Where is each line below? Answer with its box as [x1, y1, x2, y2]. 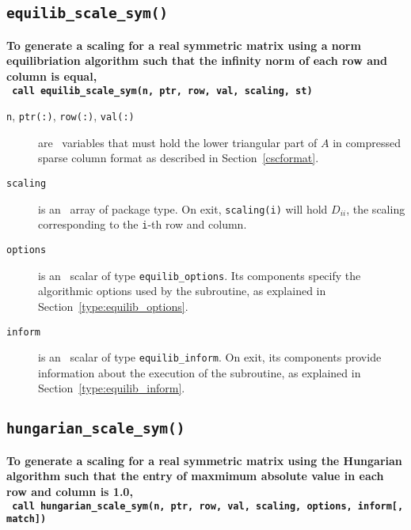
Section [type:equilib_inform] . [38, 380, 185, 396]
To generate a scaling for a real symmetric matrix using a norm [6, 36, 361, 53]
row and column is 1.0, [6, 483, 133, 499]
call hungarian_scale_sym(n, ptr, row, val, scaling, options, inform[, [12, 500, 404, 512]
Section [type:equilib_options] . [38, 297, 188, 314]
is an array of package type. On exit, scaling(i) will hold [38, 200, 328, 217]
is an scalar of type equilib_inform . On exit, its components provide [38, 349, 382, 365]
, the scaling [346, 200, 405, 217]
